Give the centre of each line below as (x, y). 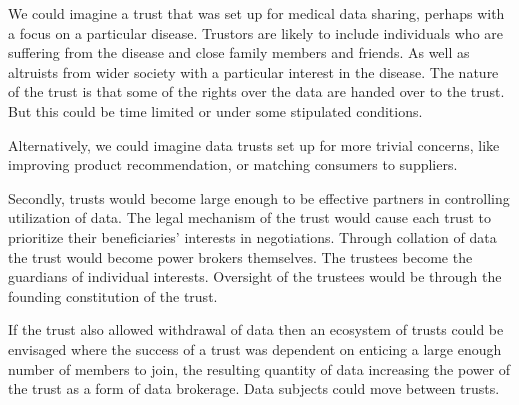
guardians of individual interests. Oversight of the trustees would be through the (255, 276)
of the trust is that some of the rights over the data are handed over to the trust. (256, 91)
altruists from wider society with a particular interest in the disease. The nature (253, 71)
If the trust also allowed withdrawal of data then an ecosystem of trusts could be (256, 329)
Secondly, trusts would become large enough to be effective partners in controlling (259, 197)
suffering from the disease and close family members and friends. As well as (239, 52)
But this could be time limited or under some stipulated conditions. (215, 110)
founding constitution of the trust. (113, 295)
